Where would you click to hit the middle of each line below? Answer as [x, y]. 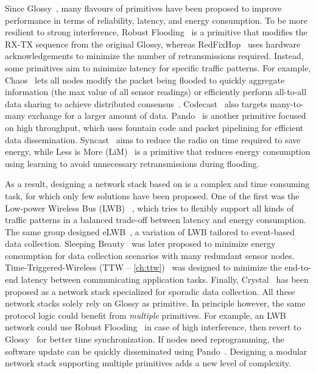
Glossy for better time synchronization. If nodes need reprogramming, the [145, 339]
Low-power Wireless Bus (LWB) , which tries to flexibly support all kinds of [149, 208]
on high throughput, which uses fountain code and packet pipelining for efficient [154, 127]
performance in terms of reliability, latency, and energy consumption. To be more [156, 20]
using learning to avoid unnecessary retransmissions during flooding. [132, 163]
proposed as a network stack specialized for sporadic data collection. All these [150, 291]
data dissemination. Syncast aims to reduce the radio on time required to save [153, 139]
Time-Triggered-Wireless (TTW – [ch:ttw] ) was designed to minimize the [143, 267]
